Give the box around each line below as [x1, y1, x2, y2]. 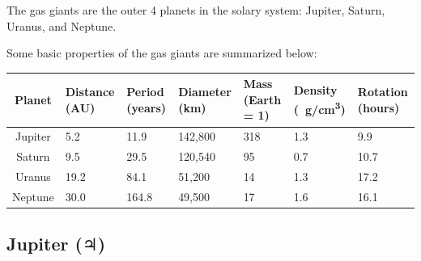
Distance [65, 83, 115, 100]
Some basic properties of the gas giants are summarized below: [6, 44, 317, 61]
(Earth [243, 91, 282, 107]
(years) [126, 99, 167, 116]
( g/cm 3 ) [293, 98, 346, 117]
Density [293, 82, 338, 99]
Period [126, 83, 164, 100]
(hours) [357, 99, 400, 116]
